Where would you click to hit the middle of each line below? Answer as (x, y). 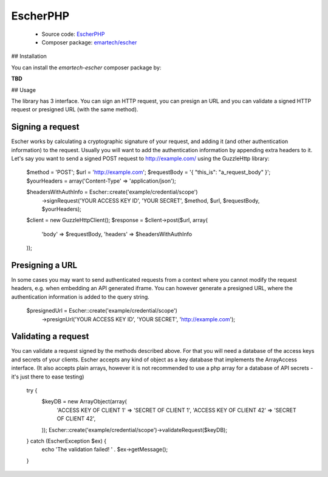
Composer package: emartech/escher (89, 42)
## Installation (29, 56)
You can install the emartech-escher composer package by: (86, 68)
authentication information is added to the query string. (80, 297)
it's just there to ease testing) (48, 377)
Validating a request (50, 337)
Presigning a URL (44, 265)
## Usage (24, 90)
